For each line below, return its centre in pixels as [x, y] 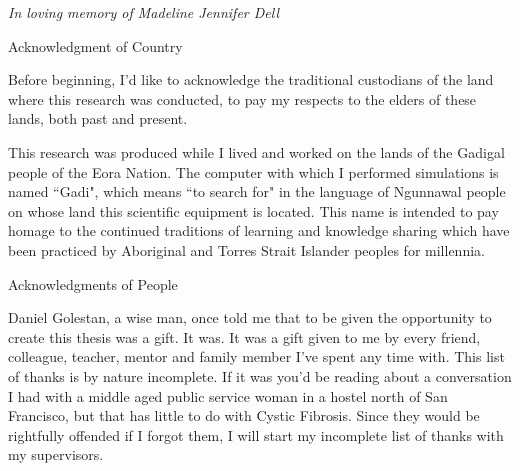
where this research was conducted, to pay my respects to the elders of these [242, 98]
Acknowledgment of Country [95, 45]
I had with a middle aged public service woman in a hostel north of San [228, 395]
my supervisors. [56, 454]
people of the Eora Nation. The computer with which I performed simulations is [253, 171]
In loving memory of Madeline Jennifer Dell [144, 12]
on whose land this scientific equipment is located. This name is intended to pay [253, 210]
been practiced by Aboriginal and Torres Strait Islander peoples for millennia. [246, 249]
